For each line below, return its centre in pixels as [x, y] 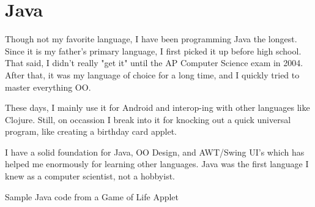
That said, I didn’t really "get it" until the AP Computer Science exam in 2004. [154, 63]
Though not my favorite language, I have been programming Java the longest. [151, 39]
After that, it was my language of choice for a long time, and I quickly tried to [152, 74]
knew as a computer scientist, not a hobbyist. [90, 176]
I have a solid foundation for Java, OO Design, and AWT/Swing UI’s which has [155, 152]
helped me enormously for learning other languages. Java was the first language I [157, 164]
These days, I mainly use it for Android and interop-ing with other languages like [157, 107]
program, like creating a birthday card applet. [91, 131]
